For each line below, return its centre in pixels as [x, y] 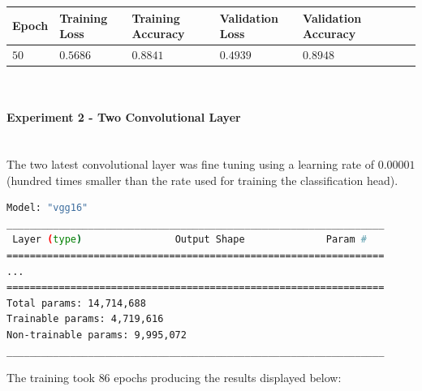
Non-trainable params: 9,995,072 [97, 335]
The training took [51, 378]
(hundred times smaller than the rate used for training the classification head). [202, 180]
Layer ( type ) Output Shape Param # [189, 240]
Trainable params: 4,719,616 [85, 319]
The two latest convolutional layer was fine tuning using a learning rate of [191, 164]
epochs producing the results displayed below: [228, 378]
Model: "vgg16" [47, 208]
